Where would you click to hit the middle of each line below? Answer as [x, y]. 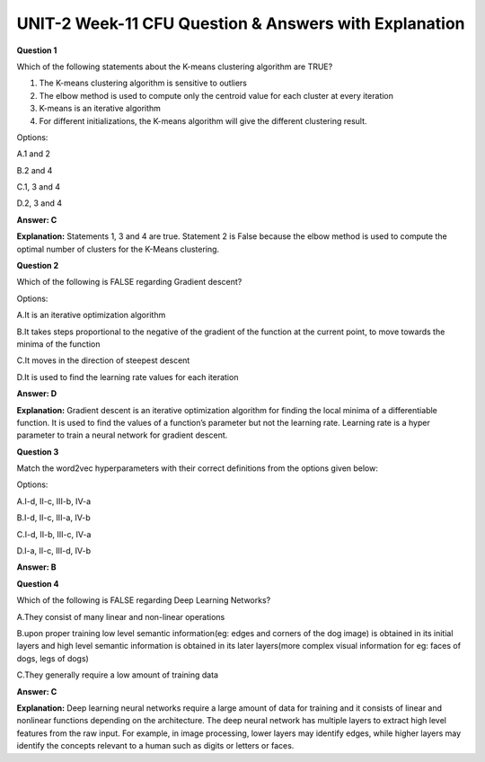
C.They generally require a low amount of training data [118, 675]
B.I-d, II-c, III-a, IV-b [54, 518]
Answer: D [37, 394]
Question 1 [37, 50]
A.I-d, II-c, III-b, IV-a [54, 501]
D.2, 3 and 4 [40, 203]
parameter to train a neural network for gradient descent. [122, 435]
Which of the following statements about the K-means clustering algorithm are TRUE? [175, 66]
